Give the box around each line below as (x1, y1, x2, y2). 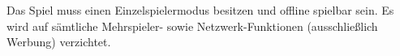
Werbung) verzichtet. (6, 33, 111, 50)
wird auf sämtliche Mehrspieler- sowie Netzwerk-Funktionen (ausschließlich (6, 17, 378, 34)
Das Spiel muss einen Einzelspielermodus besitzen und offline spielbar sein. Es (6, 2, 394, 18)
